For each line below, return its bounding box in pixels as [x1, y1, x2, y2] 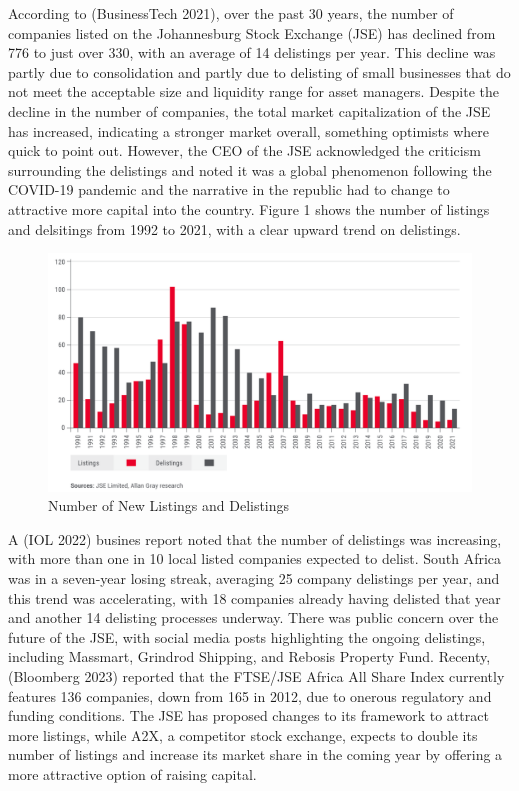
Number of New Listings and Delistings [48, 495, 290, 516]
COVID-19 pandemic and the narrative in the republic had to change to [8, 179, 450, 200]
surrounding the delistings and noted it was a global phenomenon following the [8, 159, 492, 180]
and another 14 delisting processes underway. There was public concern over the [8, 607, 499, 628]
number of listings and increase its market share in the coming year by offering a [8, 744, 503, 765]
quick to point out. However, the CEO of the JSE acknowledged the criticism [8, 140, 481, 161]
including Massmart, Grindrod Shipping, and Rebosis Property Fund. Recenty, [8, 646, 491, 667]
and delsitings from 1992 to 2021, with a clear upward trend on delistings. [8, 218, 461, 239]
